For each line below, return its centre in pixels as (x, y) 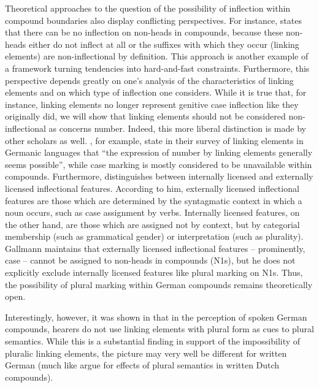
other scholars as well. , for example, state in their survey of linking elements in (154, 140)
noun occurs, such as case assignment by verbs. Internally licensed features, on (152, 212)
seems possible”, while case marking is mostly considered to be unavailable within (159, 164)
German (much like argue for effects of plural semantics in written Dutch (142, 365)
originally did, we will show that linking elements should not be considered (145, 116)
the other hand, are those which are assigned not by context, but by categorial (152, 224)
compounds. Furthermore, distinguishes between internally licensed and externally (159, 176)
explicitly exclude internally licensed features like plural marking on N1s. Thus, (154, 272)
